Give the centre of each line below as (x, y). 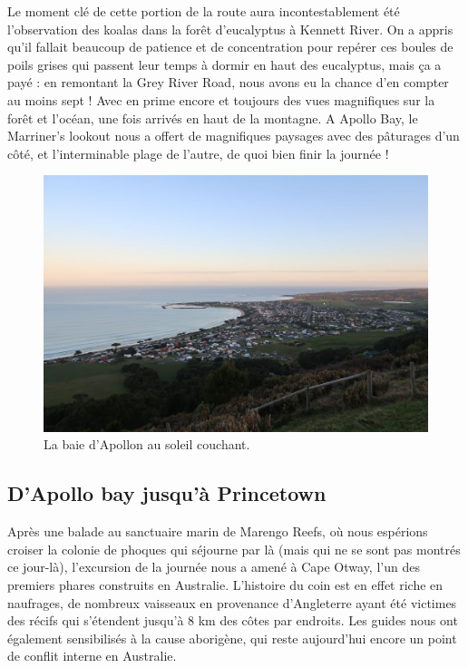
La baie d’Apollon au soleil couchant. (147, 444)
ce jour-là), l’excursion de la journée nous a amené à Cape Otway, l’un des (214, 567)
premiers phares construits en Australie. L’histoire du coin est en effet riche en (225, 584)
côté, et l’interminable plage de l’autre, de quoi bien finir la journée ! (198, 153)
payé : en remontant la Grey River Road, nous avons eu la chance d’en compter (228, 82)
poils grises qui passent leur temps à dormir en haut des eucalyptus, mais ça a (224, 64)
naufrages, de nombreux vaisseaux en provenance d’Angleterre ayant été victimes (232, 602)
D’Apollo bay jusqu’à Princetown (167, 493)
